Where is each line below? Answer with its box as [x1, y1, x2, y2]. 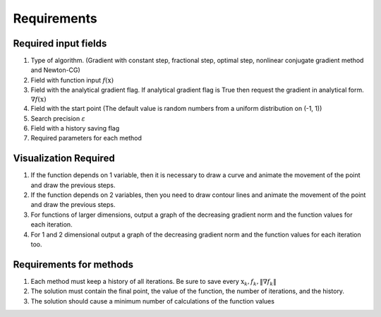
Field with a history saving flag [30, 124, 120, 132]
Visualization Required [13, 152, 116, 165]
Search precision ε [30, 114, 86, 123]
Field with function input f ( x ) [30, 76, 114, 84]
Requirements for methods [13, 258, 134, 270]
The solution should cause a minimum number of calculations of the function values [30, 297, 275, 305]
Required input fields [13, 37, 107, 49]
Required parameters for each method [30, 134, 143, 143]
